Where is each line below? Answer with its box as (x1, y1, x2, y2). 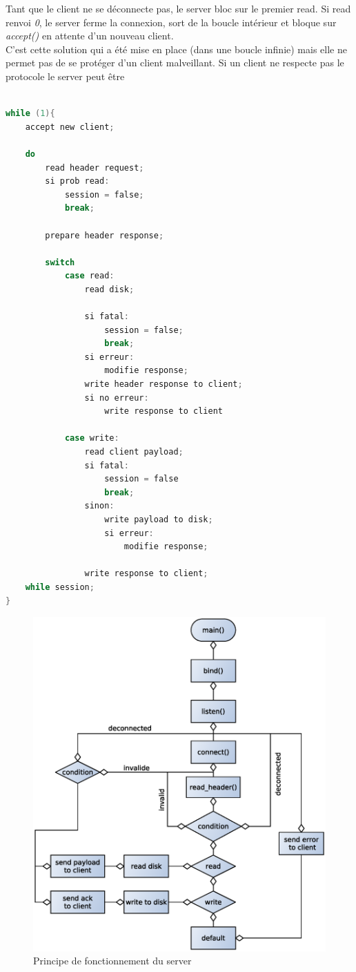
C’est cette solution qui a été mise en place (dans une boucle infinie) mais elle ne (6, 41, 347, 56)
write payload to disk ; (104, 514, 213, 524)
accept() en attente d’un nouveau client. (6, 28, 174, 43)
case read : (64, 271, 115, 281)
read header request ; (45, 162, 144, 173)
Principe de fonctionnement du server (33, 953, 192, 968)
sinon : (84, 501, 115, 511)
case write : (64, 433, 119, 444)
